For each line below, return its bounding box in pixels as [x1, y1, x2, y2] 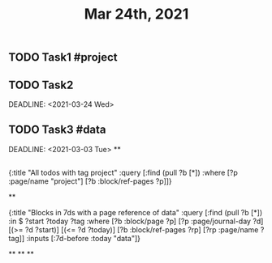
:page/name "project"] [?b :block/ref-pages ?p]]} [8, 176, 172, 186]
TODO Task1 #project [8, 50, 118, 65]
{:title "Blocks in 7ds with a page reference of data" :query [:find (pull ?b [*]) [8, 208, 263, 218]
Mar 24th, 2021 [84, 5, 189, 23]
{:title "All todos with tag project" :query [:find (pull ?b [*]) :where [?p [8, 168, 238, 178]
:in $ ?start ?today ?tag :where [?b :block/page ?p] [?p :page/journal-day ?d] [8, 216, 264, 227]
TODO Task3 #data [8, 123, 107, 137]
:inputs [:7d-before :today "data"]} [26, 234, 140, 244]
